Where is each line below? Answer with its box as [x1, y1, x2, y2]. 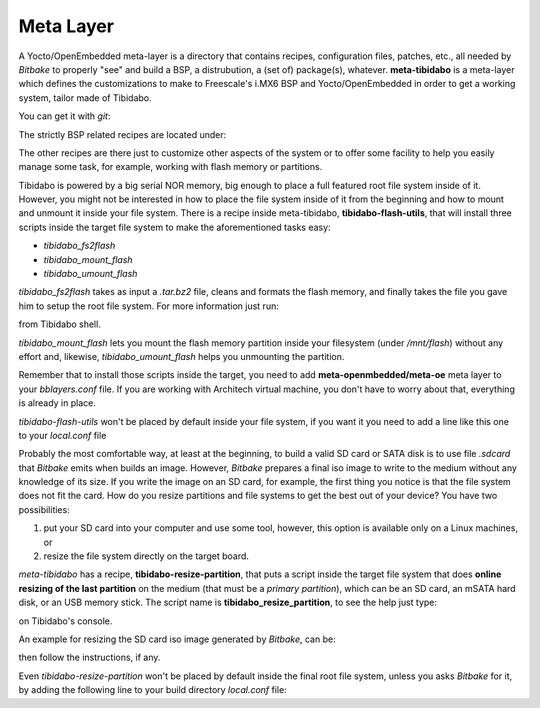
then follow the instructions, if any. [18, 651, 161, 664]
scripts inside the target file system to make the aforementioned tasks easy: [18, 221, 331, 233]
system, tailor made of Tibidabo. [18, 91, 152, 104]
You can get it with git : [18, 110, 111, 122]
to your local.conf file [18, 429, 107, 441]
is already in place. [18, 397, 97, 409]
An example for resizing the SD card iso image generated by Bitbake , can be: [18, 633, 336, 645]
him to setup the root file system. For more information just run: [18, 300, 279, 312]
